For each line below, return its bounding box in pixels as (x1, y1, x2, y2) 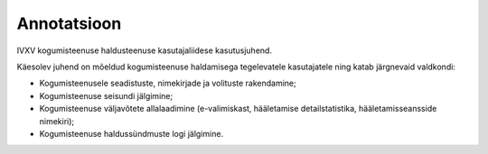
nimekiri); (39, 115, 75, 126)
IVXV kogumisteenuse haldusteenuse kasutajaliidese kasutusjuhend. (16, 45, 273, 56)
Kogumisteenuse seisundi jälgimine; (39, 90, 174, 101)
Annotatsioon (16, 14, 122, 33)
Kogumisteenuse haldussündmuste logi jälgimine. (39, 128, 224, 139)
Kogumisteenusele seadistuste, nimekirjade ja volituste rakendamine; (39, 77, 297, 89)
